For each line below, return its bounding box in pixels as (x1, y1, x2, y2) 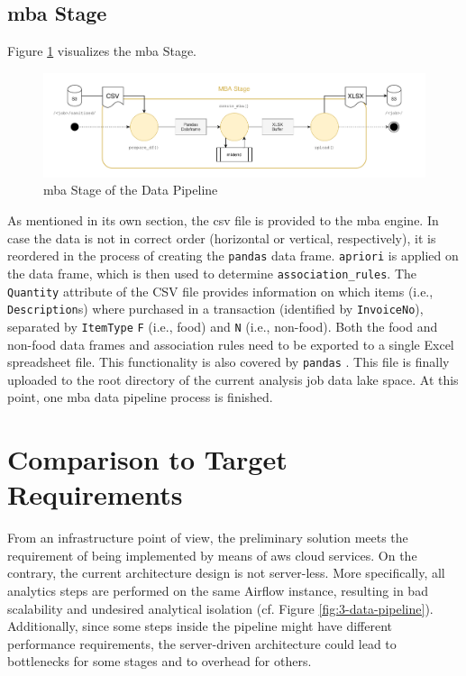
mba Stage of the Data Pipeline (43, 180, 218, 199)
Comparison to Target (7, 441, 288, 478)
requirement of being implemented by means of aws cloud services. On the (7, 545, 417, 564)
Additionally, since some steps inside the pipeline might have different (7, 617, 393, 635)
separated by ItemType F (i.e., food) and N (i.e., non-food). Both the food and (7, 316, 438, 335)
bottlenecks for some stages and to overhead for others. (7, 652, 312, 671)
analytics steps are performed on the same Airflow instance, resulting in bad (7, 581, 428, 600)
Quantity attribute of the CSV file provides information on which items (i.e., (7, 281, 434, 300)
